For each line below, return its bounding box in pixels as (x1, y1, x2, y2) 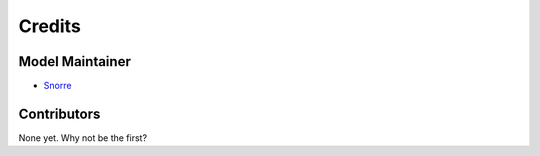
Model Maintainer (18, 53, 132, 70)
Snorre (43, 80, 72, 92)
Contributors (18, 105, 101, 122)
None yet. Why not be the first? (18, 131, 148, 144)
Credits (18, 15, 82, 37)
